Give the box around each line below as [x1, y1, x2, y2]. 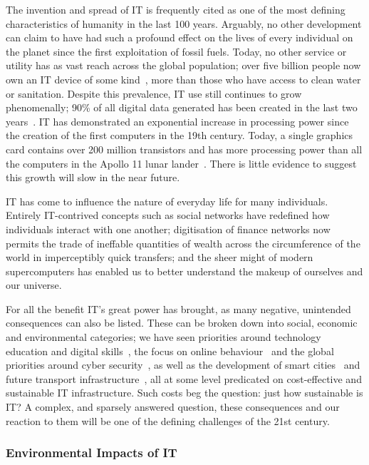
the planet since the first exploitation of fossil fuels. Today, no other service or [6, 44, 347, 58]
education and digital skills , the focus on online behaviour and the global [6, 343, 334, 358]
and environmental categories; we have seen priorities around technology [6, 329, 321, 344]
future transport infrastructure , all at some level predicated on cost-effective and [6, 371, 362, 386]
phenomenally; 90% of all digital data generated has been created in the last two [6, 100, 358, 115]
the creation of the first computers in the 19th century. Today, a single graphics [6, 128, 353, 143]
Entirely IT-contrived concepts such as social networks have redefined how [6, 208, 330, 223]
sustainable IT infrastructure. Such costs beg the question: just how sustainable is [6, 385, 363, 400]
